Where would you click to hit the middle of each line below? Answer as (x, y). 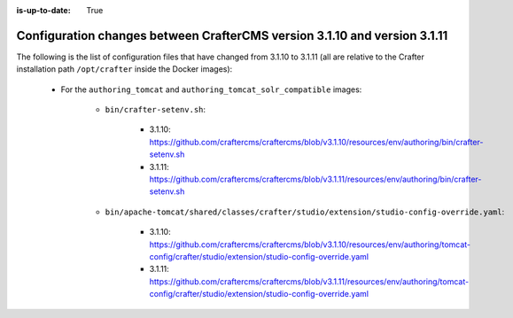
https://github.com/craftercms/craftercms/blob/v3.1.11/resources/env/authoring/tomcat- (309, 281)
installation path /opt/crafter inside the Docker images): (124, 69)
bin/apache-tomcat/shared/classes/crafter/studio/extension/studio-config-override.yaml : (305, 212)
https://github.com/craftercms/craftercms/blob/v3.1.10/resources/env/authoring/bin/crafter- (316, 142)
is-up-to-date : (43, 10)
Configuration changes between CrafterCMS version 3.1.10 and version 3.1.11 (232, 35)
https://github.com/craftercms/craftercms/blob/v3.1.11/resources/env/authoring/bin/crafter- (315, 179)
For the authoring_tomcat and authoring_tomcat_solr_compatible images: (211, 89)
